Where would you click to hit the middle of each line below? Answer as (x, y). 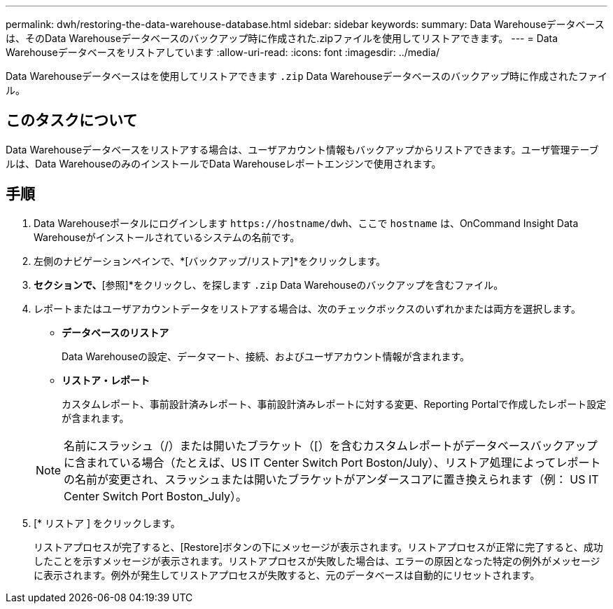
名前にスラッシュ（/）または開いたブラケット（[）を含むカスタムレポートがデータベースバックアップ (331, 445)
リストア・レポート (106, 380)
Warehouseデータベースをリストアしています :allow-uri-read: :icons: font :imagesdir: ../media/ (223, 52)
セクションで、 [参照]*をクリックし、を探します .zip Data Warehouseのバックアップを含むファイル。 (269, 285)
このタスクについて (72, 121)
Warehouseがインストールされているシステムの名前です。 (167, 237)
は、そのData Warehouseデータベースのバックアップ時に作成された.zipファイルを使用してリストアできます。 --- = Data (282, 38)
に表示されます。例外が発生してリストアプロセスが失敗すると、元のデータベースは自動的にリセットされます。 (287, 575)
